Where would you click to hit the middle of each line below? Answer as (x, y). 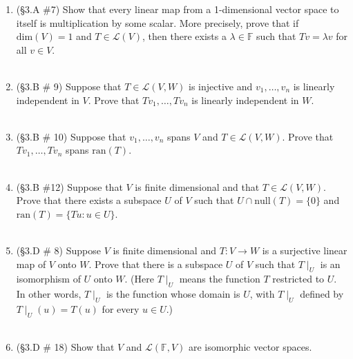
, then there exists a (184, 36)
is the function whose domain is (173, 294)
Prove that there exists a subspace (89, 200)
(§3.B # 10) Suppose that (71, 136)
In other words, (49, 294)
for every (121, 308)
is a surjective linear (305, 250)
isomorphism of (48, 279)
